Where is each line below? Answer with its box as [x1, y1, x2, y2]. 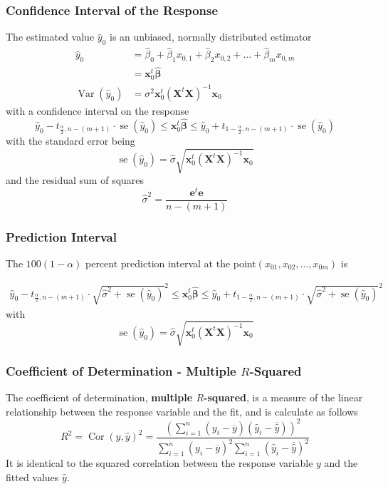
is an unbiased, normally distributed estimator [110, 29, 312, 44]
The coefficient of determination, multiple [6, 389, 193, 404]
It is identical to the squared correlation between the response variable [6, 455, 313, 470]
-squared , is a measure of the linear [204, 389, 363, 404]
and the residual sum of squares [6, 172, 145, 187]
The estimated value [6, 29, 95, 44]
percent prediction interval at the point [85, 255, 256, 270]
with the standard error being [6, 133, 135, 148]
